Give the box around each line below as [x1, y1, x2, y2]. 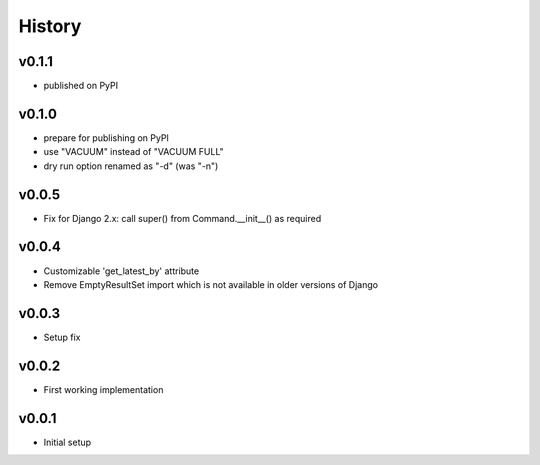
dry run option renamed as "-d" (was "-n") [43, 160, 219, 172]
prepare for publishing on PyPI [43, 131, 170, 144]
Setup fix [43, 331, 81, 343]
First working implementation [43, 383, 164, 395]
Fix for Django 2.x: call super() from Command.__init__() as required [43, 212, 322, 224]
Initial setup [43, 436, 92, 448]
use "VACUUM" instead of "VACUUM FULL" [43, 146, 224, 158]
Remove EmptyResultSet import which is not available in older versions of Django [43, 278, 379, 290]
